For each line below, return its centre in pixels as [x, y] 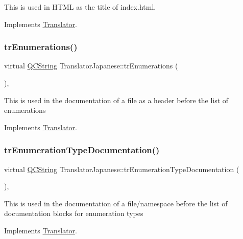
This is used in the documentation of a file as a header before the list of [116, 100]
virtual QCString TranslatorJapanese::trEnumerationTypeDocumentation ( [122, 169]
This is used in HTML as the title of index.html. [80, 7]
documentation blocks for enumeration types [74, 213]
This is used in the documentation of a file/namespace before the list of [116, 203]
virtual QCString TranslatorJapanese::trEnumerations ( [91, 66]
